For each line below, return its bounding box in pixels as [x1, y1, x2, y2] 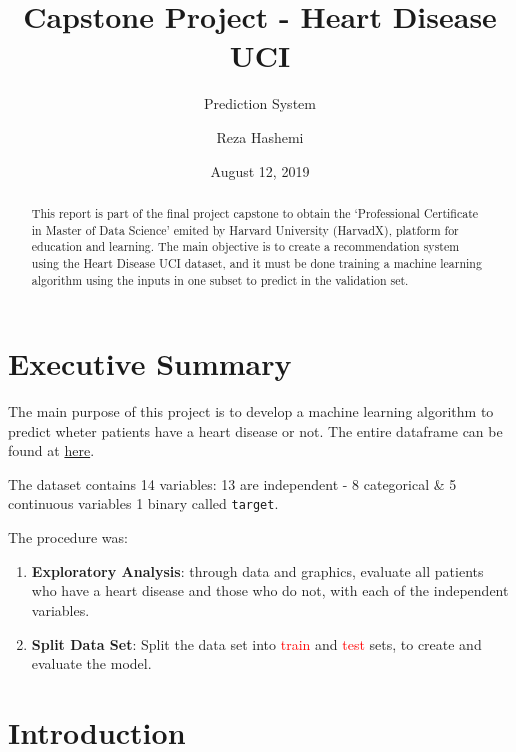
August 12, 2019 [210, 160, 310, 181]
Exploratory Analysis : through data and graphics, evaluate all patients [31, 560, 484, 581]
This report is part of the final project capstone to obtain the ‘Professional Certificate [31, 204, 479, 221]
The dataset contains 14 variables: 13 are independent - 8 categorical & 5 [8, 473, 457, 494]
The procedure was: [8, 527, 128, 548]
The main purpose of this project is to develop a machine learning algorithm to [8, 401, 494, 422]
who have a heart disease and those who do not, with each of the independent [31, 580, 509, 601]
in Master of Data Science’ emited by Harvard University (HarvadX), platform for [31, 221, 459, 238]
